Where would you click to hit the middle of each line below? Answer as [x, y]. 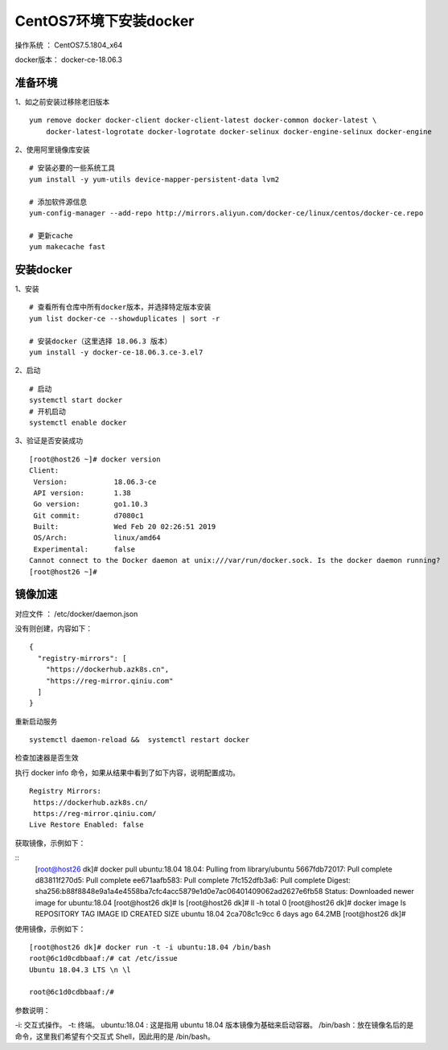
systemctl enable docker [78, 422]
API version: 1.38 [82, 493]
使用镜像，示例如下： [50, 929]
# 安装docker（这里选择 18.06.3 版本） [101, 341]
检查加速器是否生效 [47, 758]
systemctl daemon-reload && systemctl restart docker [140, 740]
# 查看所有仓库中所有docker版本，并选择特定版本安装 [120, 307]
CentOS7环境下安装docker [105, 21]
